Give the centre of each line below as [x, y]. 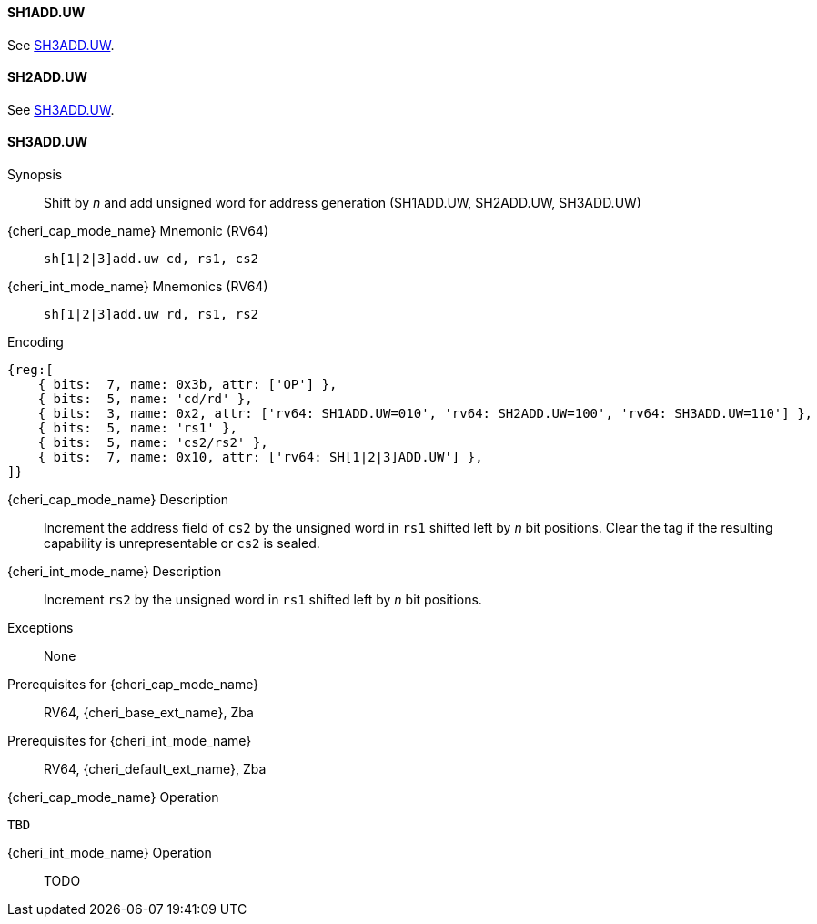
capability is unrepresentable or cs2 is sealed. [182, 543]
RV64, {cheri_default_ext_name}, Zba [155, 769]
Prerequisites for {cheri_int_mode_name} [130, 741]
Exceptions [40, 628]
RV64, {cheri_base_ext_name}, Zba [149, 713]
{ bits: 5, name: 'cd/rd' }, [145, 399]
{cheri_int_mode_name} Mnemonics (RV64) [138, 287]
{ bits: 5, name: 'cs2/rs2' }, [153, 443]
